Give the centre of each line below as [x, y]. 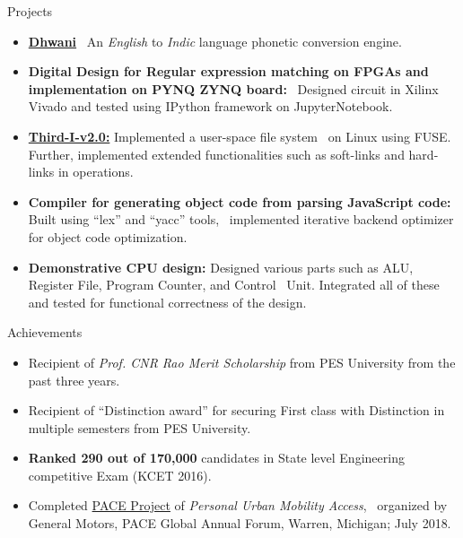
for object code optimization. [108, 236]
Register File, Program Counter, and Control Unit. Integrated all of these [234, 285]
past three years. [74, 380]
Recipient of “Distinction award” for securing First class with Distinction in [236, 410]
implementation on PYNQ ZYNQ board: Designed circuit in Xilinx [233, 88]
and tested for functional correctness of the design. [167, 302]
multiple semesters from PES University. [140, 427]
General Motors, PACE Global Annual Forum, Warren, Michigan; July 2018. [240, 523]
